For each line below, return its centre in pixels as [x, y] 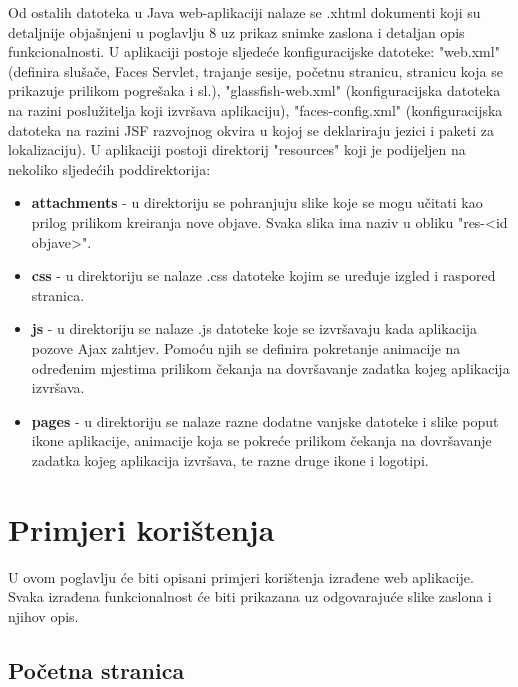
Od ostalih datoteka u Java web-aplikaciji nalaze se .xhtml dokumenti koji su [244, 12]
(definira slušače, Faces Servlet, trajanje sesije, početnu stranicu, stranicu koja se [255, 70]
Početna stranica [96, 669]
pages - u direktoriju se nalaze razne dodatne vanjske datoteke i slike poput [265, 420]
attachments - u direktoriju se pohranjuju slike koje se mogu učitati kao [257, 202]
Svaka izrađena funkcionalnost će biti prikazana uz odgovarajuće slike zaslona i [250, 596]
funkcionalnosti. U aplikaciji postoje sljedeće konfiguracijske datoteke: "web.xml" [254, 51]
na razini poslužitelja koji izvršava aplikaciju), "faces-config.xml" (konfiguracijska [255, 109]
